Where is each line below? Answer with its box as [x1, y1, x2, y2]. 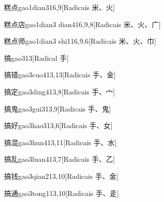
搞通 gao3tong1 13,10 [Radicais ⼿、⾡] [4, 187, 119, 198]
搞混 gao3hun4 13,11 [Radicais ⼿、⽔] [4, 137, 117, 147]
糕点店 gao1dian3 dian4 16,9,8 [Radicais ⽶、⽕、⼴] [4, 19, 161, 29]
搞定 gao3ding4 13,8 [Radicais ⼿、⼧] [4, 86, 115, 96]
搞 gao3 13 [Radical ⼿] [4, 52, 69, 63]
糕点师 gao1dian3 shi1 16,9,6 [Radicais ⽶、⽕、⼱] [4, 36, 156, 46]
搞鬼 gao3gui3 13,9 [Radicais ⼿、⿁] [4, 103, 111, 114]
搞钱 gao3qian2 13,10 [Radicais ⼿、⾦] [4, 170, 119, 181]
